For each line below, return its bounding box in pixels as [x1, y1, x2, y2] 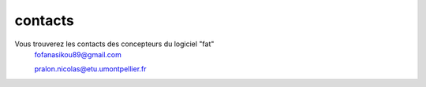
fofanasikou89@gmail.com [34, 49, 121, 59]
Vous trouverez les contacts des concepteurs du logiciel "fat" [14, 39, 215, 49]
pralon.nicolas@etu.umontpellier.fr [34, 64, 147, 74]
